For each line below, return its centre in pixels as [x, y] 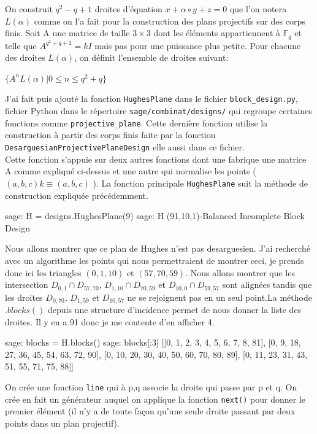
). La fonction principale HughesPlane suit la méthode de [200, 183]
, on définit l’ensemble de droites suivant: [151, 57]
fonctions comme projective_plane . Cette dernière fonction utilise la [136, 122]
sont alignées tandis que [267, 285]
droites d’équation [128, 9]
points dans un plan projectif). [62, 423]
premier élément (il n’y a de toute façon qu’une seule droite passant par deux [150, 411]
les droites [24, 297]
